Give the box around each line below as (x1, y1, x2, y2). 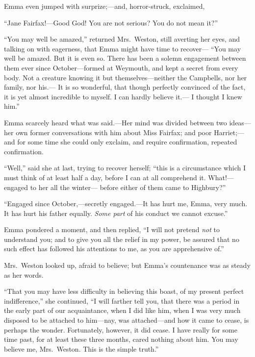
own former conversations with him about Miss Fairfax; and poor (16, 127, 212, 137)
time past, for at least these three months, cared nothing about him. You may (4, 334, 238, 344)
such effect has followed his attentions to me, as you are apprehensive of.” (4, 243, 224, 254)
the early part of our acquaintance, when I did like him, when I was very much (4, 305, 241, 315)
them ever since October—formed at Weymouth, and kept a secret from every (4, 62, 238, 72)
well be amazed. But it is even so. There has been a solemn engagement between (4, 53, 246, 63)
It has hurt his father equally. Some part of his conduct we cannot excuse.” (4, 208, 228, 218)
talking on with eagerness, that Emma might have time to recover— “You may (4, 43, 241, 53)
